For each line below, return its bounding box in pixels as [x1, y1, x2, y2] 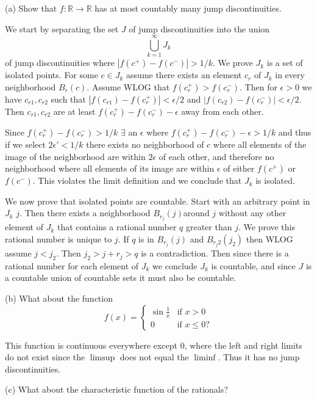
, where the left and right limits [184, 338, 302, 351]
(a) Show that [5, 2, 57, 14]
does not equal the [119, 351, 189, 363]
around [183, 206, 210, 219]
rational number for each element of [5, 259, 139, 272]
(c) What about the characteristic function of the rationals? [5, 383, 228, 396]
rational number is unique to [5, 232, 112, 245]
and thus [278, 125, 312, 138]
